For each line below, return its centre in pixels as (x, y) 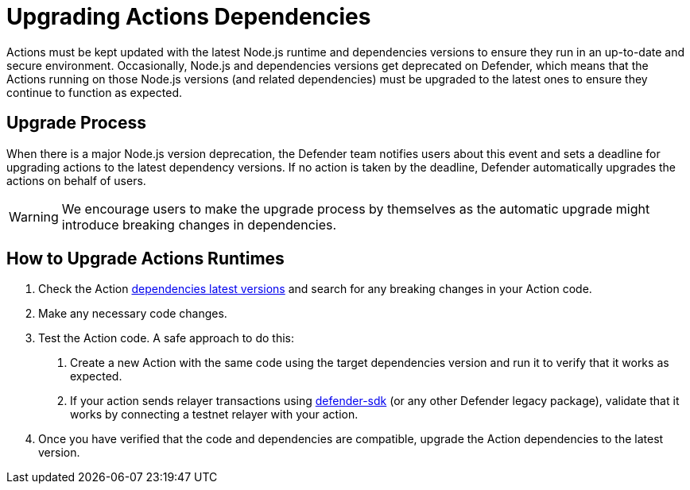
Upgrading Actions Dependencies (189, 17)
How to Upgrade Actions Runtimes (145, 259)
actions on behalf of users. (76, 180)
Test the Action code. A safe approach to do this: (167, 338)
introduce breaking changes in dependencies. (199, 224)
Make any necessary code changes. (133, 314)
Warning (34, 216)
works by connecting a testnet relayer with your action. (214, 415)
